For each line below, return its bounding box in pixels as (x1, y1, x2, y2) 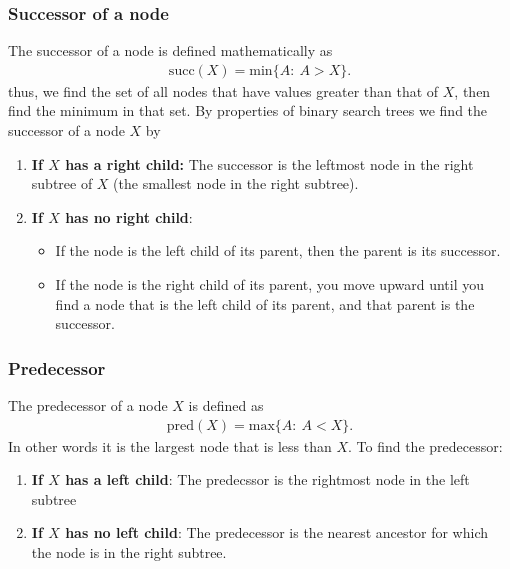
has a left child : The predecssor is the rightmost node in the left (65, 469, 470, 490)
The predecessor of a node (8, 395, 168, 415)
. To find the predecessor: (347, 435, 503, 456)
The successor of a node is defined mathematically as (8, 40, 333, 61)
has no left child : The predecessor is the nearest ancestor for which (65, 522, 488, 543)
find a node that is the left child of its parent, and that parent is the (55, 293, 475, 314)
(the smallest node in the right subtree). (113, 173, 359, 194)
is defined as (188, 395, 264, 415)
